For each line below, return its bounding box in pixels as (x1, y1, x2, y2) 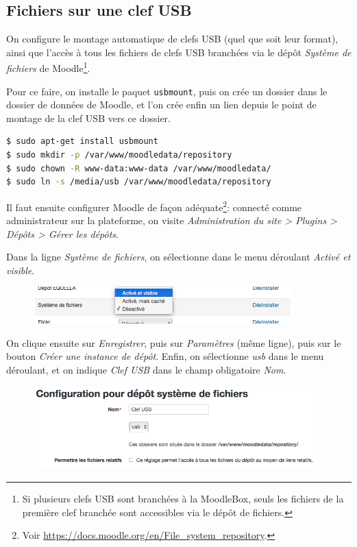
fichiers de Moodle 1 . (6, 59, 90, 75)
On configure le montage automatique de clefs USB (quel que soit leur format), (6, 32, 338, 46)
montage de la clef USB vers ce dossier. (6, 110, 171, 125)
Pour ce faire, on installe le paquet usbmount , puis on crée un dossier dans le (6, 84, 328, 98)
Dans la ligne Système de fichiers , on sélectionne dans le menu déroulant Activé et (6, 250, 351, 264)
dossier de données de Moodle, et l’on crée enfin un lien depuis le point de (6, 97, 317, 112)
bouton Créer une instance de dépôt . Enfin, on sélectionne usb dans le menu (6, 349, 324, 363)
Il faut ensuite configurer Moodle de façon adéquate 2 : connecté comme (6, 197, 302, 214)
